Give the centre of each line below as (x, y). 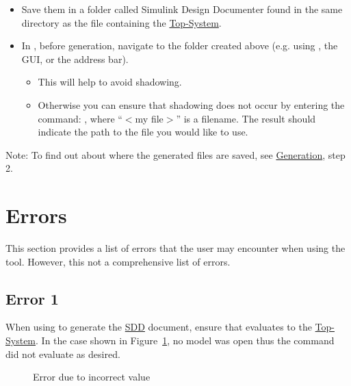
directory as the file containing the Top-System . (121, 22)
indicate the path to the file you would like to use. (143, 132)
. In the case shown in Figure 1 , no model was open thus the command (185, 340)
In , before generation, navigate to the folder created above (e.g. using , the (180, 46)
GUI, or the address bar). (75, 59)
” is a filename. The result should (246, 118)
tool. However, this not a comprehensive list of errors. (118, 261)
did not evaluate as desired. (63, 353)
